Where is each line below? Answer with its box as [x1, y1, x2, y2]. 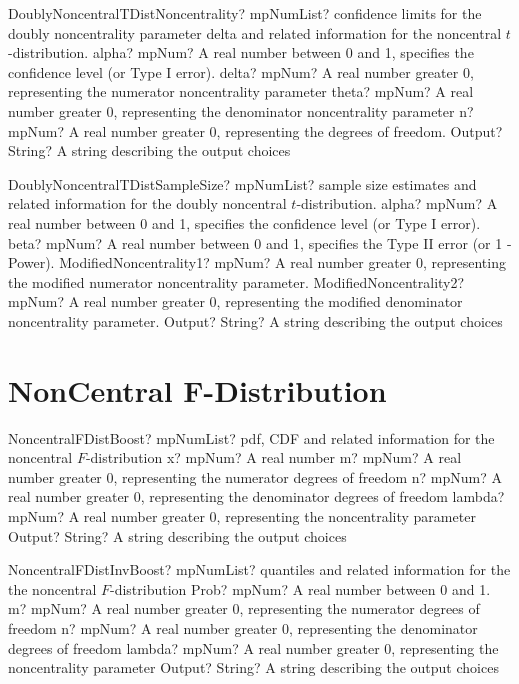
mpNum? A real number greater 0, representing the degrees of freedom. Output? [8, 120, 503, 141]
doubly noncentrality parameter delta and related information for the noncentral [8, 22, 502, 43]
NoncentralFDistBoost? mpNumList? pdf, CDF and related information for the [8, 427, 495, 448]
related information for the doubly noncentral [8, 193, 287, 214]
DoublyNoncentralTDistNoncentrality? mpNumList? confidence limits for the [8, 3, 482, 23]
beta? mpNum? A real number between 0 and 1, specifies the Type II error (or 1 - [8, 232, 512, 253]
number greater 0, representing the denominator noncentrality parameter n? [8, 100, 474, 121]
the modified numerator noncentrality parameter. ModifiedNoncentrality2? [8, 271, 465, 292]
